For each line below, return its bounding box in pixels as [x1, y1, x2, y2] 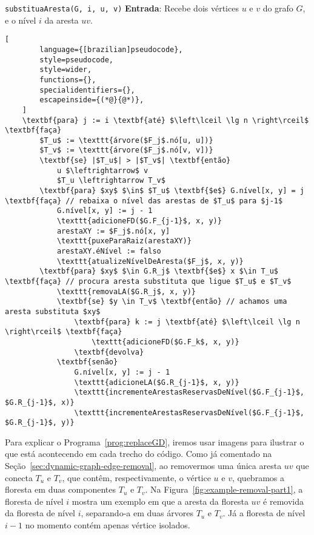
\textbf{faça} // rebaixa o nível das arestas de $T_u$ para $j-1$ [5, 196, 283, 205]
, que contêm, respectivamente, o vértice [62, 471, 211, 484]
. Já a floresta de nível [222, 507, 306, 519]
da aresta [44, 13, 79, 26]
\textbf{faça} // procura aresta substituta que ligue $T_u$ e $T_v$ [5, 277, 292, 286]
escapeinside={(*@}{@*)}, [39, 96, 144, 105]
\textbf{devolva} [74, 347, 144, 356]
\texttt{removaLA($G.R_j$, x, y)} [56, 287, 196, 296]
